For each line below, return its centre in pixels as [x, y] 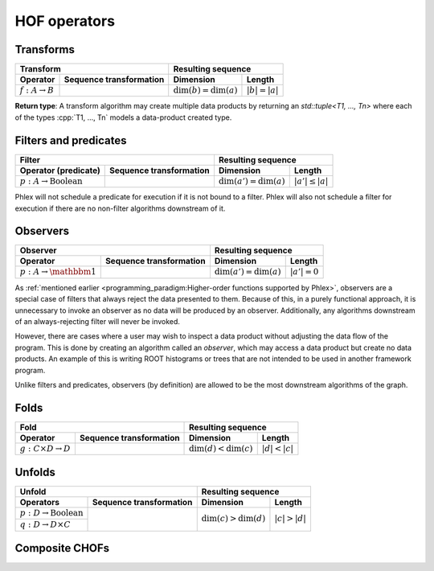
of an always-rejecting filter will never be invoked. [98, 321]
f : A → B [37, 90]
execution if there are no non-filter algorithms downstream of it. [120, 208]
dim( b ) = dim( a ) [205, 90]
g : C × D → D [45, 448]
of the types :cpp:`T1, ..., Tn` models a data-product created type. [123, 117]
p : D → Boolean [51, 513]
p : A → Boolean [51, 181]
